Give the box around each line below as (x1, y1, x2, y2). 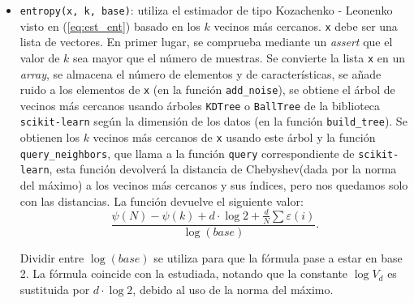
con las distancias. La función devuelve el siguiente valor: (19, 192, 304, 209)
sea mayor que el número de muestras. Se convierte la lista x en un (73, 49, 405, 66)
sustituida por (19, 280, 90, 297)
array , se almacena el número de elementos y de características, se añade (19, 65, 382, 82)
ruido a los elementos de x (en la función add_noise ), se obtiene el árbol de (19, 81, 395, 98)
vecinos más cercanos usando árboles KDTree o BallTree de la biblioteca (19, 96, 381, 113)
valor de (19, 49, 60, 66)
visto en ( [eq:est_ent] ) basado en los (19, 17, 201, 34)
